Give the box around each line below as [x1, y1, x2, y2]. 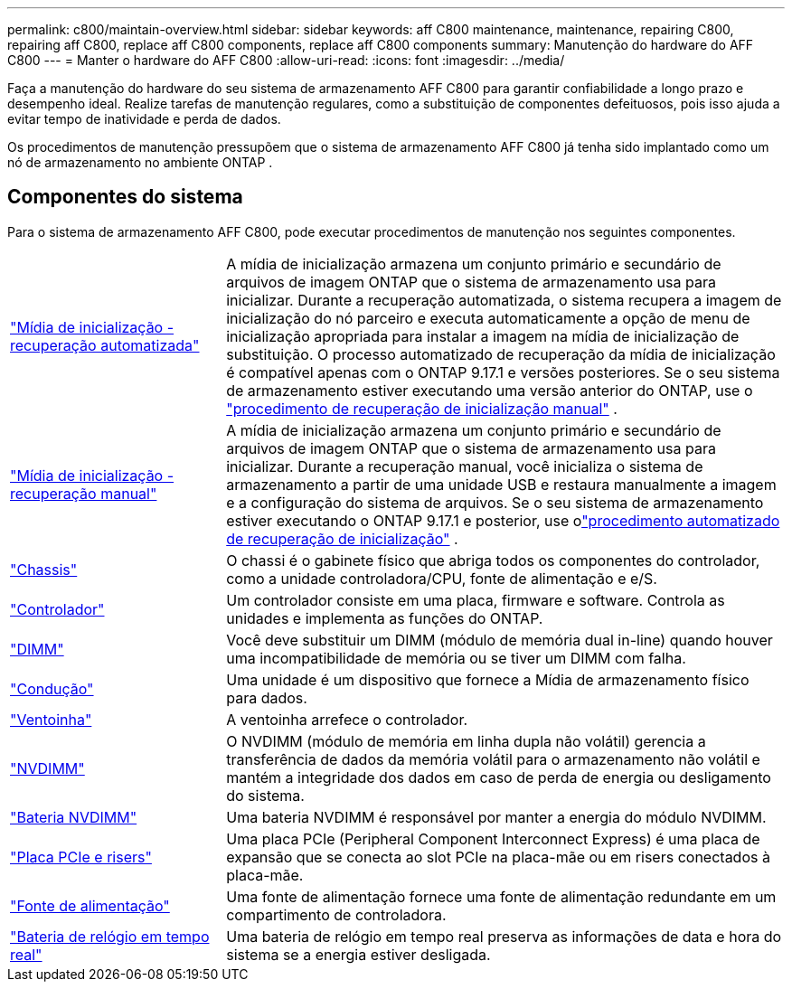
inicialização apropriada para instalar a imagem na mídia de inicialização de [226, 326, 740, 345]
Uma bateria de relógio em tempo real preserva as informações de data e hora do [226, 927, 782, 946]
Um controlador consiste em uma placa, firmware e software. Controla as [226, 590, 725, 609]
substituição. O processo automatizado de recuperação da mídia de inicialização [226, 344, 776, 363]
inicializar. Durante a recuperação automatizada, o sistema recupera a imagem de [226, 290, 782, 309]
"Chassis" [10, 560, 78, 579]
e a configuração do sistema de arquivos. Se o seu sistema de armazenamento [226, 493, 764, 512]
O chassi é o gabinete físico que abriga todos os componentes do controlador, [226, 551, 760, 570]
